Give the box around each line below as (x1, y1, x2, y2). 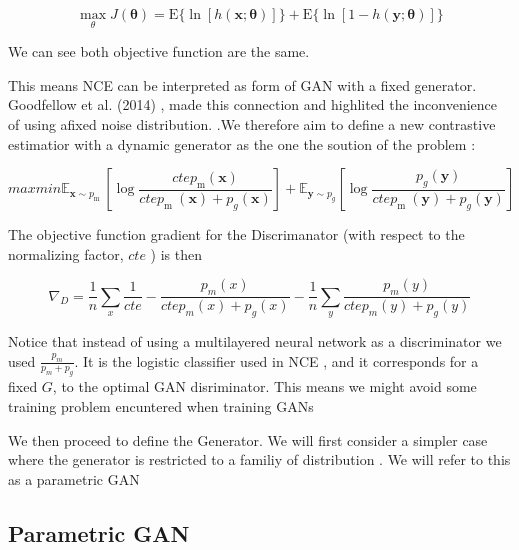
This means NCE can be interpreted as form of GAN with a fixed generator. (8, 74, 477, 95)
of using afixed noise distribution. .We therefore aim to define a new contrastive (8, 114, 496, 134)
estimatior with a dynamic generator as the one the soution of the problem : (8, 133, 476, 154)
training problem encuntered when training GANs (8, 395, 314, 416)
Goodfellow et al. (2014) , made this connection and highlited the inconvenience (8, 94, 498, 115)
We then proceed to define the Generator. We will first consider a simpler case (8, 429, 488, 450)
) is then (150, 243, 202, 264)
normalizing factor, (8, 243, 124, 264)
